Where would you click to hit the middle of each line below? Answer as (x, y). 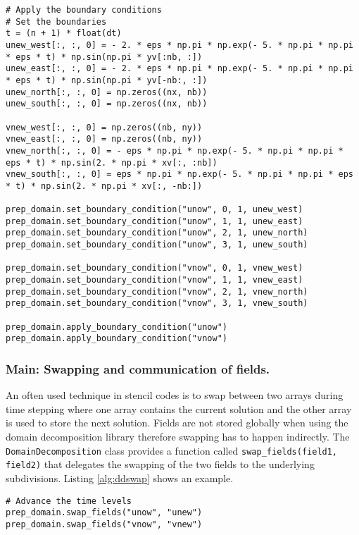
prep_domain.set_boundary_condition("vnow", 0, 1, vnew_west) (155, 268)
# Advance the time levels (69, 501)
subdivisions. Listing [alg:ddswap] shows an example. (120, 478)
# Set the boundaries (56, 21)
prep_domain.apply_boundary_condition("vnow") (116, 339)
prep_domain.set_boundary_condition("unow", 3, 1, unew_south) (157, 245)
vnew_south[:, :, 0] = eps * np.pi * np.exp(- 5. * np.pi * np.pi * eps (179, 174)
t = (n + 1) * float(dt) (64, 33)
